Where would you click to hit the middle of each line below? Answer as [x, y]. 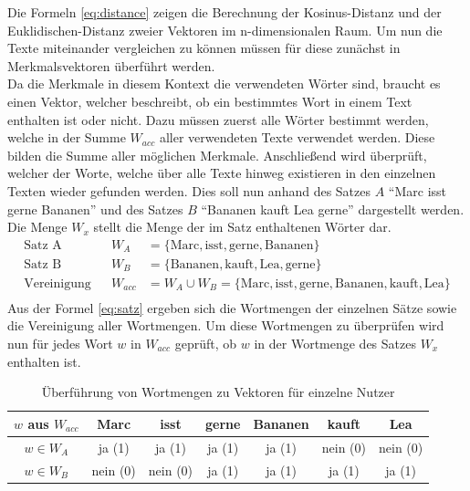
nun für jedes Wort [60, 344]
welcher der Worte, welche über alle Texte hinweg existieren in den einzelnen [222, 173]
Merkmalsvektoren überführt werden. [111, 65]
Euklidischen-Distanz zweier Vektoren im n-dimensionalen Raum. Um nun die [225, 30]
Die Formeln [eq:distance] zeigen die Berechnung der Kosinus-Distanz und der [225, 12]
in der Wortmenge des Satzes [335, 344]
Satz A [43, 245]
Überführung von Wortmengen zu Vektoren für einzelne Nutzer [218, 392]
